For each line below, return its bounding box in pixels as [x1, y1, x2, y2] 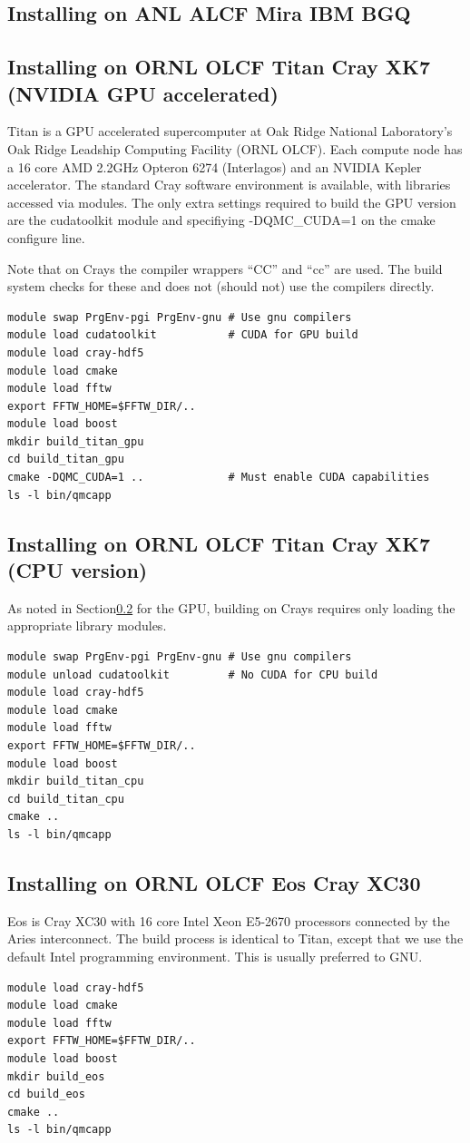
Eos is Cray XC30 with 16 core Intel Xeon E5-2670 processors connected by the [7, 911, 450, 930]
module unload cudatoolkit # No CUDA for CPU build [7, 668, 378, 681]
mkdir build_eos [7, 1070, 105, 1083]
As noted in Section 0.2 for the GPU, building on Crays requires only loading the [7, 598, 455, 617]
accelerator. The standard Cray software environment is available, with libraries [7, 175, 451, 194]
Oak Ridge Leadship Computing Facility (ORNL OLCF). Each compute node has [7, 139, 463, 158]
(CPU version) [7, 556, 148, 584]
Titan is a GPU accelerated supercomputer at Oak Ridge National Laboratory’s [7, 122, 453, 141]
